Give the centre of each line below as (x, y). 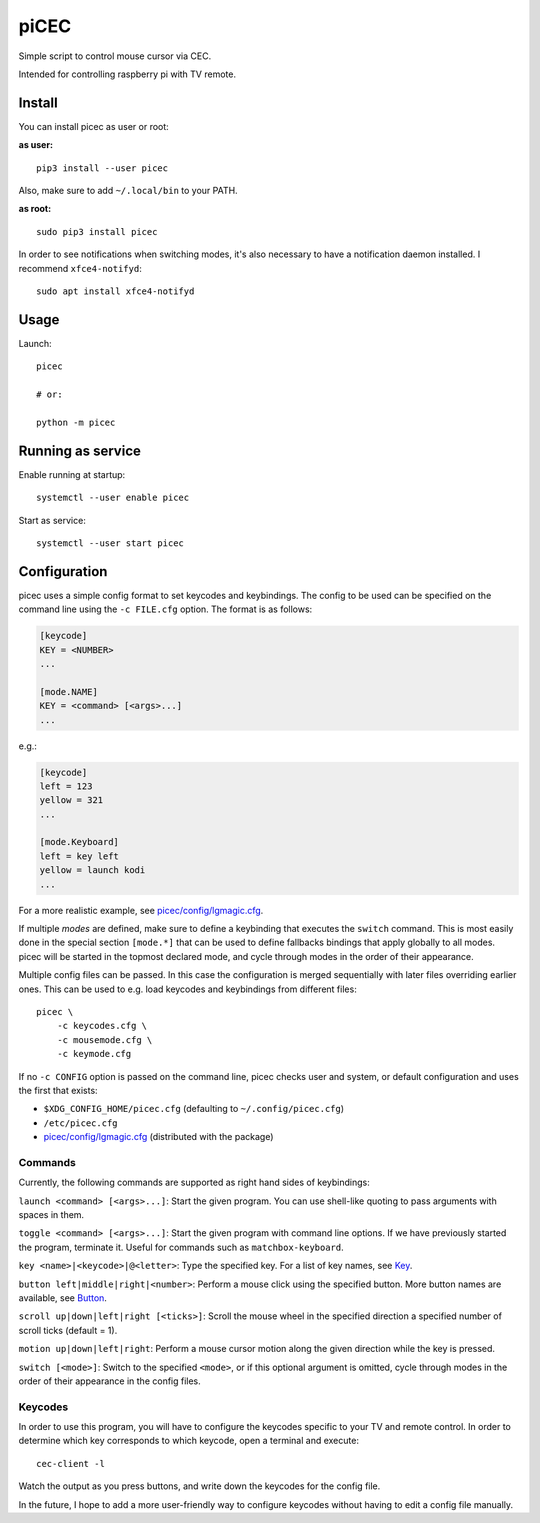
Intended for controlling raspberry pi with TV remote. (127, 74)
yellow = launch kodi (92, 870)
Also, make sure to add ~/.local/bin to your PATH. (128, 191)
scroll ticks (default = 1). (68, 1330)
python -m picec (76, 422)
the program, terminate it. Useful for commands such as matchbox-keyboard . (181, 1247)
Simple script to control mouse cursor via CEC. (115, 56)
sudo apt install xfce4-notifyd (115, 291)
